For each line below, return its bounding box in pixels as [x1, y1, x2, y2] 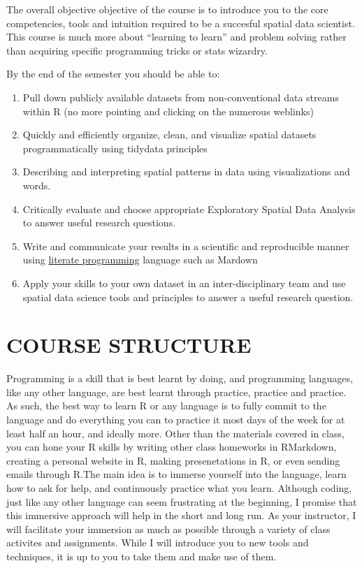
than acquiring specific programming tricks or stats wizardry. [6, 43, 268, 57]
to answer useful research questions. [22, 215, 176, 230]
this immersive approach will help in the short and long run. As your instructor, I [6, 508, 356, 523]
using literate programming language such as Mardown [22, 252, 258, 267]
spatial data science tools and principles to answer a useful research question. [22, 289, 354, 304]
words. [22, 177, 51, 192]
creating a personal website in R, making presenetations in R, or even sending [6, 453, 340, 467]
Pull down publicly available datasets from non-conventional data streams [22, 89, 339, 104]
